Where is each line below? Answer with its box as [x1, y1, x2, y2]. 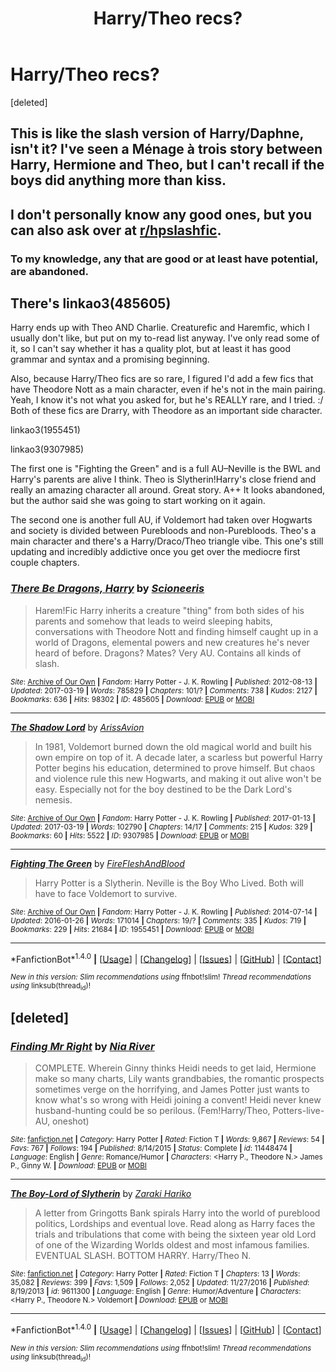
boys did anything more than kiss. [10, 172, 227, 189]
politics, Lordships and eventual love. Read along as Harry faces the [34, 1218, 316, 1230]
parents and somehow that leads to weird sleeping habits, [34, 615, 273, 627]
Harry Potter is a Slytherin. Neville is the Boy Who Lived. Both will [34, 877, 304, 889]
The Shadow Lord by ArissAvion [10, 721, 145, 733]
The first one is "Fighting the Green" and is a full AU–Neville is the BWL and [10, 463, 321, 475]
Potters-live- [272, 1105, 325, 1117]
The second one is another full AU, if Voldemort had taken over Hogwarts [10, 514, 313, 526]
